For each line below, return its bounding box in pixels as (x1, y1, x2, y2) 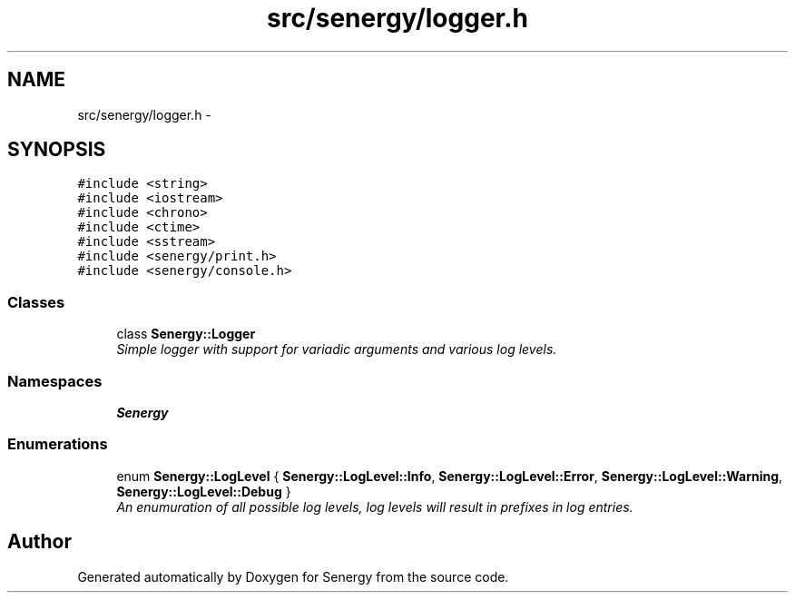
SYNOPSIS (7, 138, 106, 162)
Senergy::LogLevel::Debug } (116, 483, 291, 499)
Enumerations (7, 435, 108, 454)
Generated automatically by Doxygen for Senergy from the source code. (77, 568, 509, 585)
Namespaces (7, 371, 103, 390)
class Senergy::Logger (116, 326, 256, 342)
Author (7, 530, 72, 554)
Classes (7, 292, 65, 311)
